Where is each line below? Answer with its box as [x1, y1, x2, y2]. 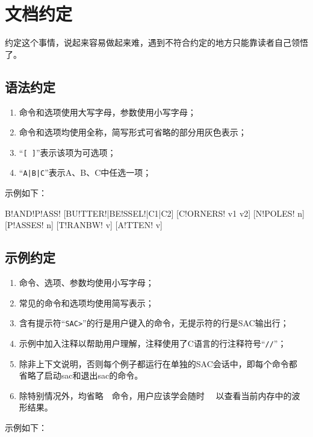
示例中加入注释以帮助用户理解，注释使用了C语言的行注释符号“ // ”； [19, 336, 287, 349]
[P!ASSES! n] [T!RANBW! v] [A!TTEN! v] [5, 218, 163, 231]
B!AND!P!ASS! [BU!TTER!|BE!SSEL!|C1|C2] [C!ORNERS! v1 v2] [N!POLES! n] [5, 206, 305, 219]
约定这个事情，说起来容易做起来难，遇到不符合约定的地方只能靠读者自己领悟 [5, 36, 308, 49]
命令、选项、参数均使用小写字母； [19, 276, 154, 288]
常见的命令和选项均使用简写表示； [19, 296, 154, 309]
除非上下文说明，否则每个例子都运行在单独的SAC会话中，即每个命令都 [19, 357, 297, 370]
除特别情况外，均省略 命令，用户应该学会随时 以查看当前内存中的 [19, 389, 292, 401]
